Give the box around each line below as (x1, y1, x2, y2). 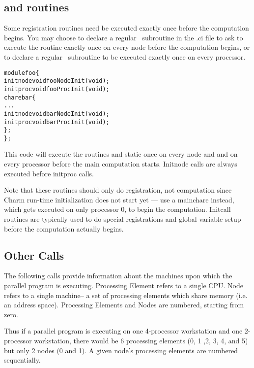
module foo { (4, 69, 39, 76)
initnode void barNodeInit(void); (4, 110, 110, 117)
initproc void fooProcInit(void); (4, 85, 110, 93)
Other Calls (4, 247, 64, 263)
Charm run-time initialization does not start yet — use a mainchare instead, (4, 194, 234, 204)
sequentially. (4, 355, 41, 365)
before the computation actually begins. (4, 223, 124, 234)
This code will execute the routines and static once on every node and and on (4, 149, 238, 159)
